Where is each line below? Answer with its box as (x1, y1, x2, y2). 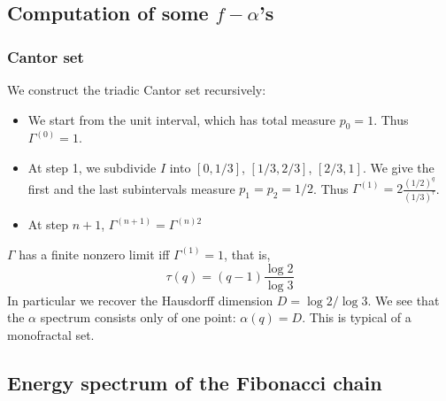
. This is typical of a (302, 308, 411, 327)
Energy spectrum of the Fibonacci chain (7, 368, 382, 396)
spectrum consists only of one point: (40, 308, 236, 327)
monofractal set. (7, 325, 95, 343)
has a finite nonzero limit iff (19, 244, 170, 263)
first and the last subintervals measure (27, 179, 235, 197)
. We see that (367, 290, 440, 309)
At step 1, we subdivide (27, 158, 157, 176)
